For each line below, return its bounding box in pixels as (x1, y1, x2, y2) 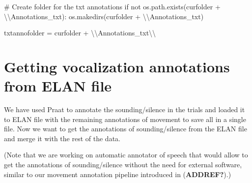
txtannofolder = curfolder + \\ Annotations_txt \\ (4, 28, 156, 38)
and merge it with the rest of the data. (4, 133, 120, 143)
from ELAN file (4, 76, 112, 96)
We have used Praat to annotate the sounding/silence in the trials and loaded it (4, 104, 245, 115)
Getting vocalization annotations (4, 56, 230, 76)
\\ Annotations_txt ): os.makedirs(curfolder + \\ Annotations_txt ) (4, 11, 204, 21)
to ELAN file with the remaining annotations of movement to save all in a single (4, 114, 246, 124)
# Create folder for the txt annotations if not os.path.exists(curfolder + (4, 1, 221, 11)
